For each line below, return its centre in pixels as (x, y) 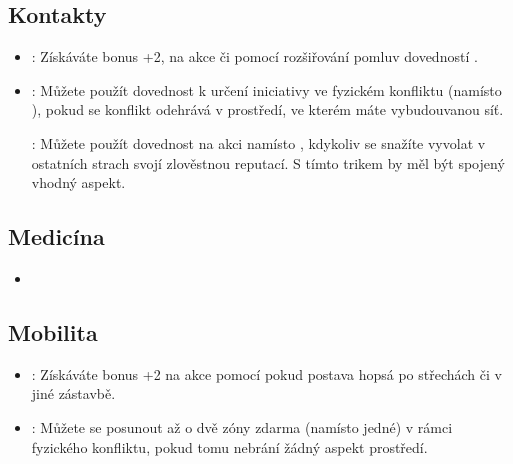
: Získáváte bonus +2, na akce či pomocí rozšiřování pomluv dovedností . (254, 56)
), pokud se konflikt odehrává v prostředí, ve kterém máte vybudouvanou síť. (267, 109)
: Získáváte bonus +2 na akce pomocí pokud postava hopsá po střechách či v (266, 373)
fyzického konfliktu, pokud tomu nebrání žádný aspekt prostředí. (229, 446)
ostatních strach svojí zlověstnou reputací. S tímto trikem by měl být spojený (268, 162)
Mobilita (53, 331)
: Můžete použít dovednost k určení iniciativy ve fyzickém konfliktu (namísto (266, 89)
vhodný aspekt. (78, 182)
